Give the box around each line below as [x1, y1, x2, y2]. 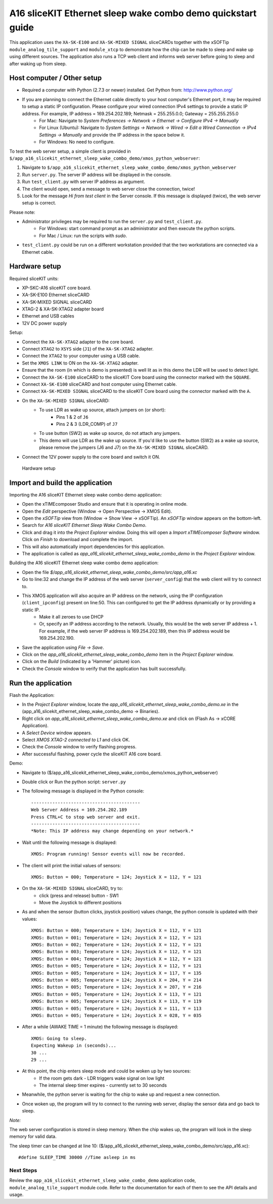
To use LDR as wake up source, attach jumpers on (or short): [39, 407, 166, 413]
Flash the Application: [9, 692, 55, 698]
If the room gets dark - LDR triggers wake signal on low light [39, 1075, 164, 1081]
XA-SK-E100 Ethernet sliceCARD [22, 292, 90, 298]
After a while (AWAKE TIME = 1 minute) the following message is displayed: [22, 1024, 178, 1030]
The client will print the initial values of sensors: [22, 862, 121, 868]
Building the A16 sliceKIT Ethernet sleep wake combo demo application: [9, 560, 159, 566]
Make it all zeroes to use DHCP [39, 614, 104, 620]
